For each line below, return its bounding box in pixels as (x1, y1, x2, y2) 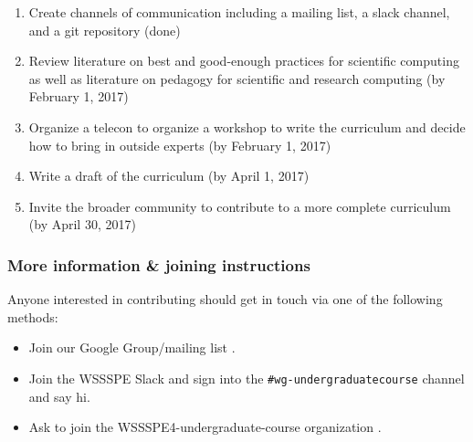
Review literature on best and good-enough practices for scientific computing (28, 51, 459, 70)
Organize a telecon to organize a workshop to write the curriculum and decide (28, 117, 466, 136)
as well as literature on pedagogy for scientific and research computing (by (28, 68, 446, 88)
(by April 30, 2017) (28, 215, 136, 234)
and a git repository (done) (28, 20, 181, 39)
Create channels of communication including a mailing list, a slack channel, (28, 3, 450, 21)
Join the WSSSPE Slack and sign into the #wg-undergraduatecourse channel (28, 368, 465, 387)
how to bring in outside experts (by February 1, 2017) (28, 135, 331, 154)
